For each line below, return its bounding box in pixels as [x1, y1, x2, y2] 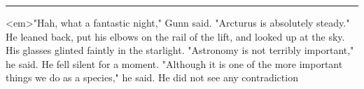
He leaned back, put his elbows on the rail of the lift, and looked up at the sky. [6, 29, 345, 43]
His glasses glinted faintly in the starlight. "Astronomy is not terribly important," [6, 43, 354, 57]
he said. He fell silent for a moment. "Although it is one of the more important [6, 56, 343, 71]
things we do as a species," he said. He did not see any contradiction [6, 70, 298, 85]
